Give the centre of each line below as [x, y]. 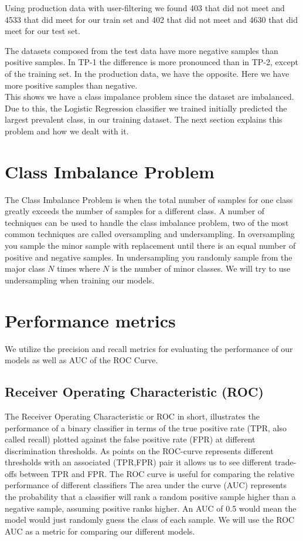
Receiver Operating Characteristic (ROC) [134, 392]
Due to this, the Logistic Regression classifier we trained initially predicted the [146, 108]
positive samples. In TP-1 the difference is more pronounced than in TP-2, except [151, 62]
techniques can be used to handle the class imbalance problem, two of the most [147, 222]
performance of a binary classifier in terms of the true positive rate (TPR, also [146, 427]
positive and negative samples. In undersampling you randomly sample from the [149, 257]
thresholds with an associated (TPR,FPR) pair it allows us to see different [139, 462]
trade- [285, 462]
